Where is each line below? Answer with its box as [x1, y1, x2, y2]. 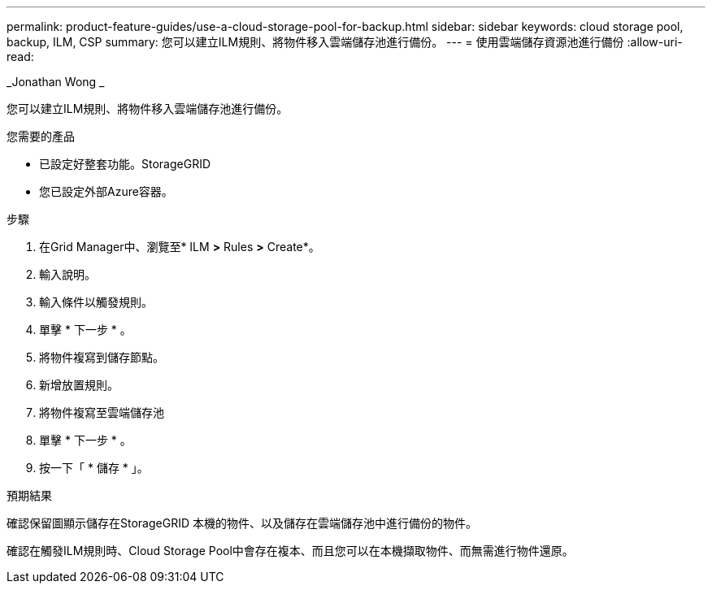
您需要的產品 [7, 129, 75, 143]
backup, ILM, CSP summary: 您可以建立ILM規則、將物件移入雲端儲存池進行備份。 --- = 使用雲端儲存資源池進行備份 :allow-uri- [7, 35, 683, 49]
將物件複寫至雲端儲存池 [39, 406, 164, 419]
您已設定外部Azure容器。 [39, 184, 173, 198]
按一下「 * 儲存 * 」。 [39, 461, 149, 475]
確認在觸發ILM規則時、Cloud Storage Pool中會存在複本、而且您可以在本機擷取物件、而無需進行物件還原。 [7, 544, 574, 557]
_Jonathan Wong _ [7, 75, 105, 89]
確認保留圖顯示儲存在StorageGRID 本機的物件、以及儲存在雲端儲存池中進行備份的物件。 [7, 516, 477, 530]
